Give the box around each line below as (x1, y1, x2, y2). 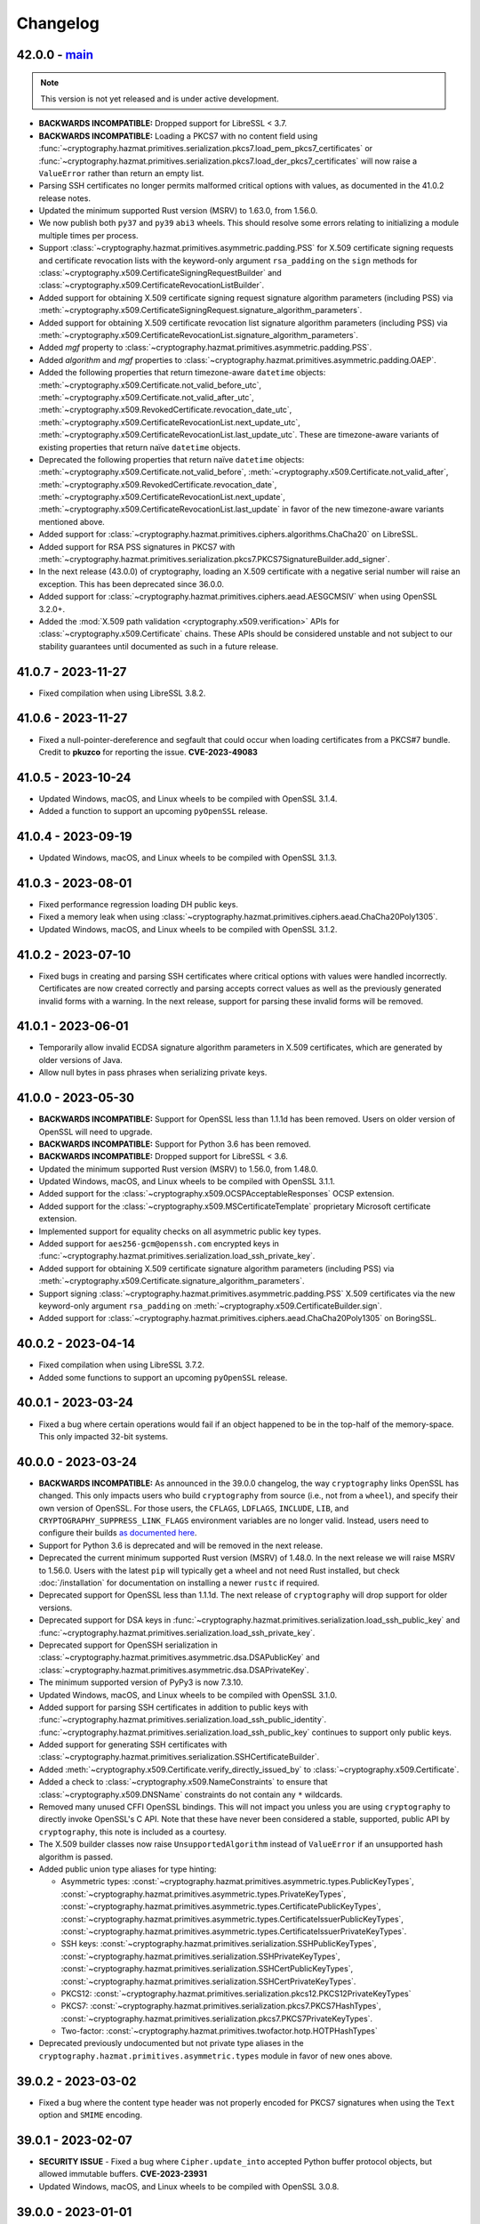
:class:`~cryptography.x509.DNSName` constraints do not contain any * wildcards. (38, 1789, 343, 1800)
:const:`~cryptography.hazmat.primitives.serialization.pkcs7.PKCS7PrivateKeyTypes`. (60, 2013, 373, 2024)
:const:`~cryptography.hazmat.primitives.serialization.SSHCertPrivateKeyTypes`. (60, 1976, 356, 1986)
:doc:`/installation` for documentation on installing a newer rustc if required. (38, 1577, 320, 1588)
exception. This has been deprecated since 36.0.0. (38, 578, 225, 589)
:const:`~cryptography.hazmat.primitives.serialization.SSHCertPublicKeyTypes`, (60, 1963, 354, 1974)
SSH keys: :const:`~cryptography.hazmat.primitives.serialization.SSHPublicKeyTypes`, (60, 1938, 377, 1949)
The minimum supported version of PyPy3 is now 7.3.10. (38, 1677, 244, 1688)
